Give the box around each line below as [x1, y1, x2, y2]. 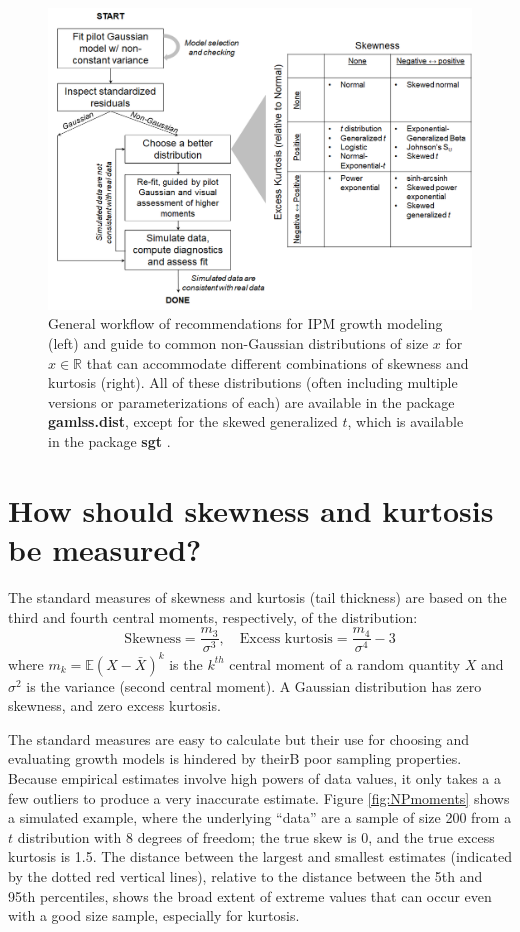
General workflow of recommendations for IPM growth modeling [48, 313, 443, 334]
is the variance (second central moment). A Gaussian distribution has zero [26, 675, 482, 696]
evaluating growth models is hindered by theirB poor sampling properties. [8, 748, 462, 769]
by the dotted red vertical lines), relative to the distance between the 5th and [8, 866, 483, 886]
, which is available [347, 411, 464, 432]
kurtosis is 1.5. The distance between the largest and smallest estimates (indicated [8, 846, 512, 867]
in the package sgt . [48, 431, 171, 451]
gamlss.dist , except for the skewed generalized [48, 411, 338, 432]
